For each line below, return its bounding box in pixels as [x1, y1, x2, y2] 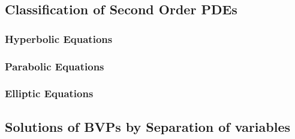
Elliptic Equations [5, 86, 94, 101]
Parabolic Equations [5, 58, 104, 73]
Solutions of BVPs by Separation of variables [5, 117, 291, 135]
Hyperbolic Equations [5, 31, 113, 46]
